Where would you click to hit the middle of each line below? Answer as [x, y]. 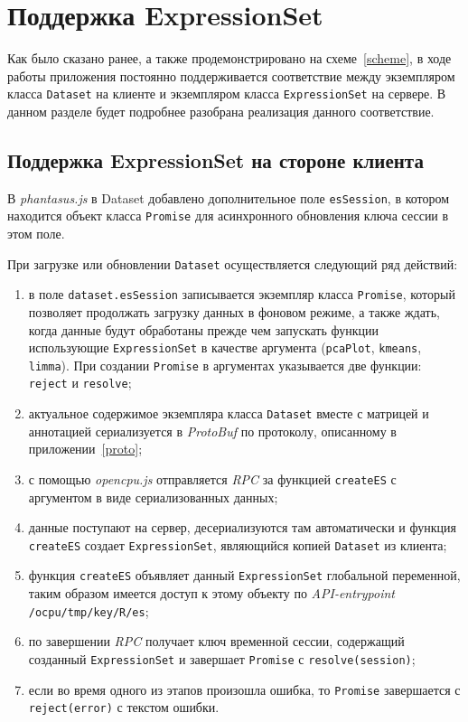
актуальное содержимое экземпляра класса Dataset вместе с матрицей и [229, 413]
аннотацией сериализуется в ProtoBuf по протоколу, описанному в [212, 431]
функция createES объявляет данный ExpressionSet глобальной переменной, [244, 575]
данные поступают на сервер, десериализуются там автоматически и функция [242, 527]
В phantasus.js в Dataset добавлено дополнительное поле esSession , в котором [229, 197]
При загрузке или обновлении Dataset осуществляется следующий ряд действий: [233, 263]
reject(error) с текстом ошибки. [124, 707]
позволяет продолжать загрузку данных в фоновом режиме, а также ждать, [234, 311]
